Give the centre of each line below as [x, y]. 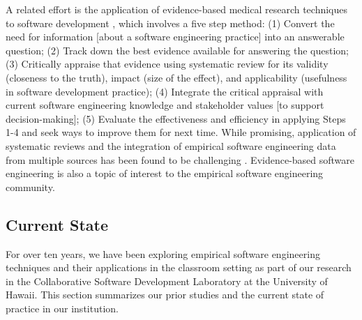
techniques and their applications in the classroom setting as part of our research [179, 267]
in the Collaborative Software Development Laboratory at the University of [167, 281]
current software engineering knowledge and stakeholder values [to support [165, 105]
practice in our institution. [62, 308]
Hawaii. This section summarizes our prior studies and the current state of [165, 295]
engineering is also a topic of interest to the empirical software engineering [165, 173]
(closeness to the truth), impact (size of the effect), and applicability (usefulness [176, 77]
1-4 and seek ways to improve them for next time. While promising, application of [181, 132]
